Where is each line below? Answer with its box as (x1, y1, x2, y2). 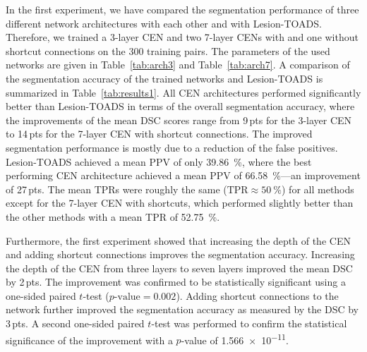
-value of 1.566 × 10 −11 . (181, 330, 289, 347)
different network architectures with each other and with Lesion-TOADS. (6, 16, 322, 30)
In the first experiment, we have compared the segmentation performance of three (6, 2, 359, 16)
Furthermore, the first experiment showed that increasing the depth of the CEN (6, 233, 351, 248)
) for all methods (282, 181, 354, 196)
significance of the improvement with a (6, 332, 173, 347)
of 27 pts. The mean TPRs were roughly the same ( (6, 181, 227, 196)
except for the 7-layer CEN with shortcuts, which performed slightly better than (6, 195, 354, 210)
